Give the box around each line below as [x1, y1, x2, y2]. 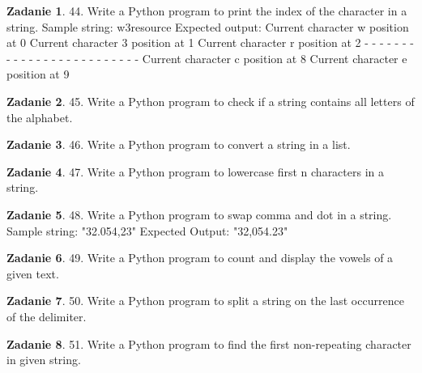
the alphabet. [6, 108, 73, 125]
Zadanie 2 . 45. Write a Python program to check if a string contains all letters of [6, 92, 415, 109]
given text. [6, 265, 59, 282]
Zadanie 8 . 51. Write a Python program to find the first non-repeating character [6, 335, 411, 352]
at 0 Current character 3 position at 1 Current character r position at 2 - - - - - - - [6, 34, 414, 51]
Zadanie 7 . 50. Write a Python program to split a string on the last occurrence [6, 292, 404, 309]
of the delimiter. [6, 307, 87, 324]
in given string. [6, 351, 81, 368]
